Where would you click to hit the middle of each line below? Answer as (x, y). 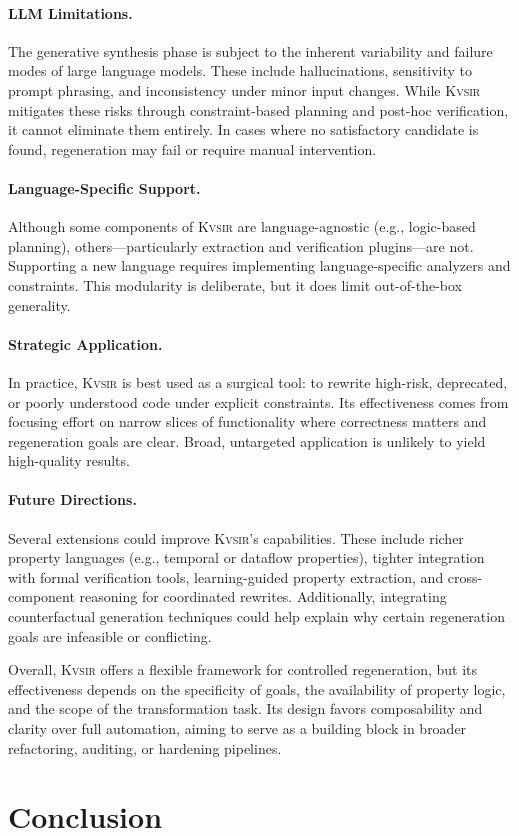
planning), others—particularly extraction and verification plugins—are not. (241, 245)
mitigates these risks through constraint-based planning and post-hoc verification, (258, 109)
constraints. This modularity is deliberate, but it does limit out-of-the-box (235, 284)
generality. (39, 304)
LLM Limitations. (70, 12)
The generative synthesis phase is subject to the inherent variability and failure (250, 50)
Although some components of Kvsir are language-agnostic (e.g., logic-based (242, 226)
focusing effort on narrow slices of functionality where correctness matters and (247, 421)
